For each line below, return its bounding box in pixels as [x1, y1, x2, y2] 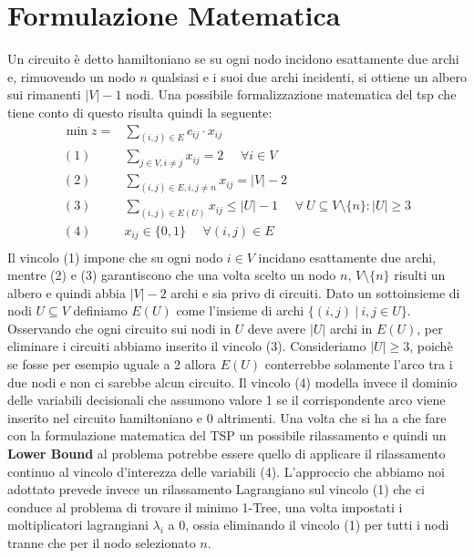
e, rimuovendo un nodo [7, 67, 136, 86]
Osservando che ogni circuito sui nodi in [7, 318, 231, 337]
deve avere [247, 318, 306, 337]
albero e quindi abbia [7, 283, 126, 302]
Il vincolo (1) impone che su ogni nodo [7, 247, 223, 266]
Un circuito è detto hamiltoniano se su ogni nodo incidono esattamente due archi [7, 49, 459, 68]
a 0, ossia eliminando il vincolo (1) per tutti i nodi [168, 515, 449, 534]
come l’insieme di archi [176, 301, 304, 320]
